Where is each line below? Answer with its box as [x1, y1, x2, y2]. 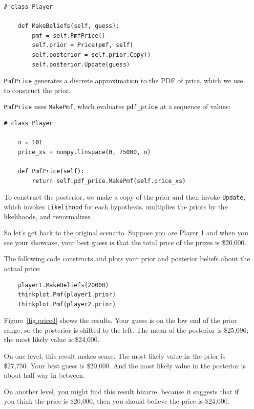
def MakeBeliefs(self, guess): [18, 23, 120, 30]
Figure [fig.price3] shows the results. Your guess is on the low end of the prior [4, 315, 237, 325]
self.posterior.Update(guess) [32, 61, 130, 68]
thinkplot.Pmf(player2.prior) [18, 300, 116, 308]
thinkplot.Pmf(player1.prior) [18, 291, 116, 298]
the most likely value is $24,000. [4, 334, 100, 344]
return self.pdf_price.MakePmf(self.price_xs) [32, 177, 186, 184]
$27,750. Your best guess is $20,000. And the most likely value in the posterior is [4, 360, 246, 370]
